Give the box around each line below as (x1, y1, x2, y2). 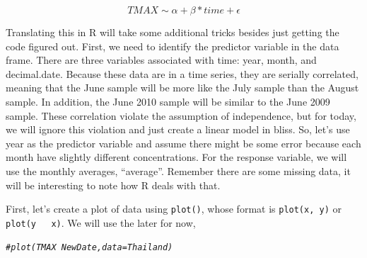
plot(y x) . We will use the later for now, (6, 215, 196, 230)
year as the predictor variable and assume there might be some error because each (6, 135, 361, 150)
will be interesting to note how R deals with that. (6, 177, 221, 192)
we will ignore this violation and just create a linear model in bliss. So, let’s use (6, 122, 350, 137)
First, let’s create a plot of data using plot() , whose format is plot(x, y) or (6, 201, 342, 216)
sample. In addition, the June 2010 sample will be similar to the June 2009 (6, 94, 330, 108)
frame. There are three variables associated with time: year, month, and (6, 52, 317, 67)
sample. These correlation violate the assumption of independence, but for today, (6, 108, 356, 123)
